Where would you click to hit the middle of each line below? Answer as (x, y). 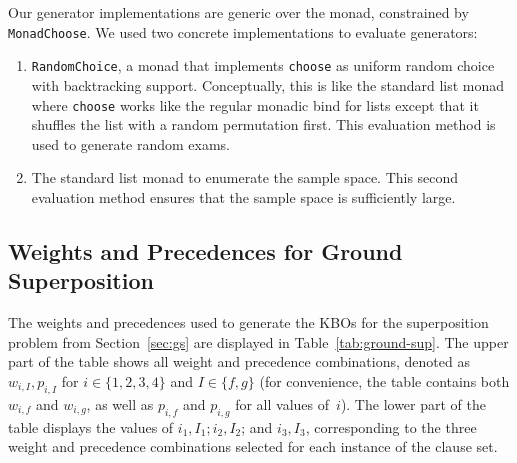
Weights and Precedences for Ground (205, 250)
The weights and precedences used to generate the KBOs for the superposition (248, 322)
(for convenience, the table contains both (384, 380)
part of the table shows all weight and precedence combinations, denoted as (239, 361)
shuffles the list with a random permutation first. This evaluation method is (263, 124)
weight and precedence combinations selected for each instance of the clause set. (253, 446)
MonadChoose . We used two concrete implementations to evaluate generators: (243, 31)
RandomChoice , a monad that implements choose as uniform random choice (263, 65)
